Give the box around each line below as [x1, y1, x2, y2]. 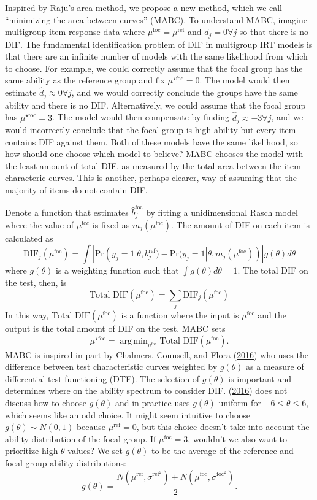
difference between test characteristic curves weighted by [5, 360, 218, 373]
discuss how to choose [5, 396, 86, 409]
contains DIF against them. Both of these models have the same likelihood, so [5, 135, 298, 148]
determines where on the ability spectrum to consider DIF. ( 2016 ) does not [5, 384, 288, 397]
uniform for [218, 396, 261, 409]
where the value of [5, 218, 74, 231]
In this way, [5, 309, 49, 321]
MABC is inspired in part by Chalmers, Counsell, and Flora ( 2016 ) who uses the [5, 348, 308, 361]
